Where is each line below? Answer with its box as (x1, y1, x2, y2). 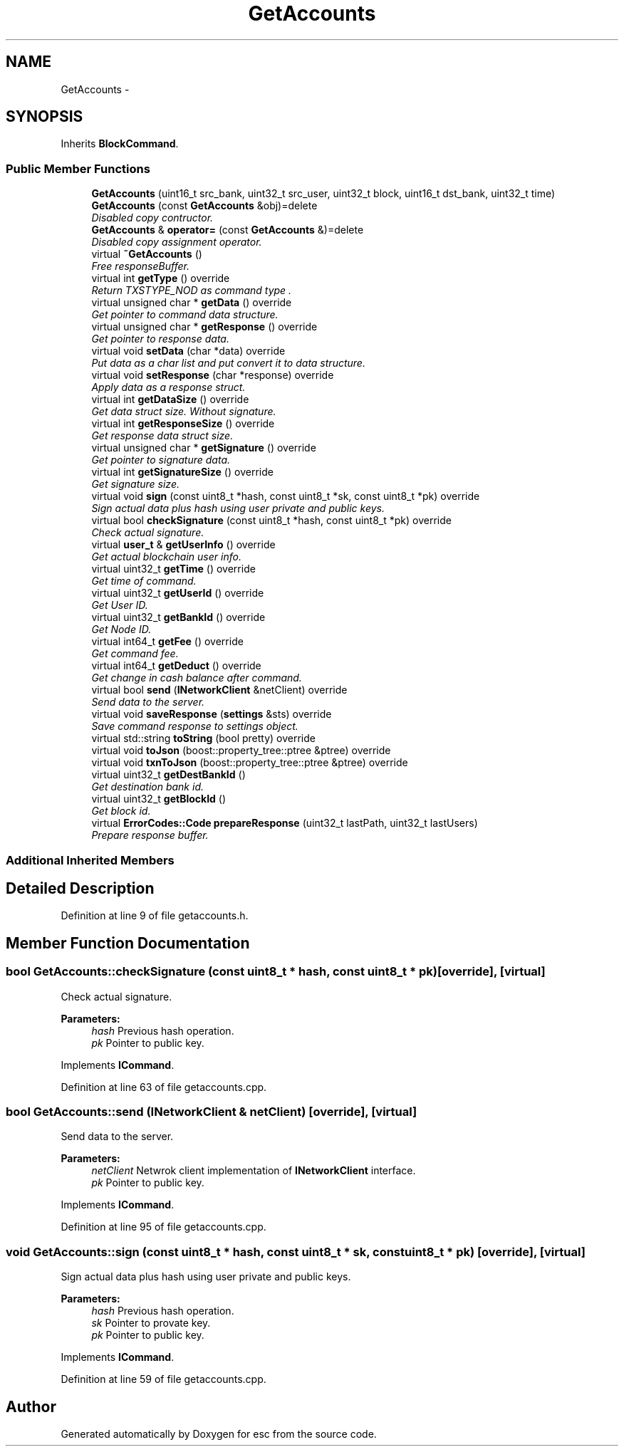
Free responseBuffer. (91, 260, 189, 273)
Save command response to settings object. (91, 720, 298, 733)
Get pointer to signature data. (91, 454, 231, 466)
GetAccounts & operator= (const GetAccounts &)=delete (91, 224, 364, 236)
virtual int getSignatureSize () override (91, 466, 274, 479)
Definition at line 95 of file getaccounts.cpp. (61, 1221, 266, 1233)
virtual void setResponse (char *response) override (91, 369, 334, 382)
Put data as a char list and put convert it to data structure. (91, 357, 365, 370)
